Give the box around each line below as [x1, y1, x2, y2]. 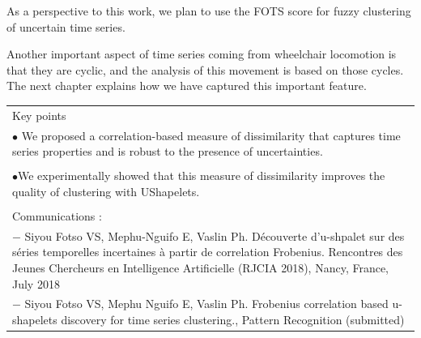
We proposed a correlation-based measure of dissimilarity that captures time [21, 126, 401, 143]
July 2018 [12, 275, 60, 292]
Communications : [12, 207, 102, 224]
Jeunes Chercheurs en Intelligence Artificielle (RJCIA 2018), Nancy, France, [12, 259, 389, 276]
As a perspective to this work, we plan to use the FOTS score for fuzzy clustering [6, 2, 411, 19]
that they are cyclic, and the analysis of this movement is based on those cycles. [6, 61, 404, 78]
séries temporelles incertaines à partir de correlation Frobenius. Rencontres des [12, 243, 403, 260]
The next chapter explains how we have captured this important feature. [6, 77, 367, 94]
